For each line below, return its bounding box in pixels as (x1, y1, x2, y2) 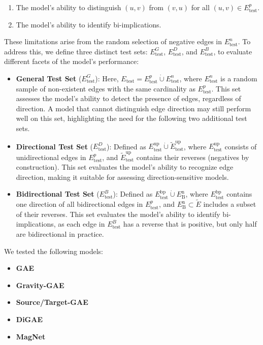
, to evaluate (213, 46, 252, 56)
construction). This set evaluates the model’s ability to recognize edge (16, 162, 234, 172)
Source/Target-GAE (16, 297, 88, 307)
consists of (224, 141, 257, 151)
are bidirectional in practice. (16, 228, 104, 239)
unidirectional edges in (16, 151, 86, 162)
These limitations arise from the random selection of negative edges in (4, 36, 222, 47)
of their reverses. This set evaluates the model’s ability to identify (16, 208, 220, 219)
